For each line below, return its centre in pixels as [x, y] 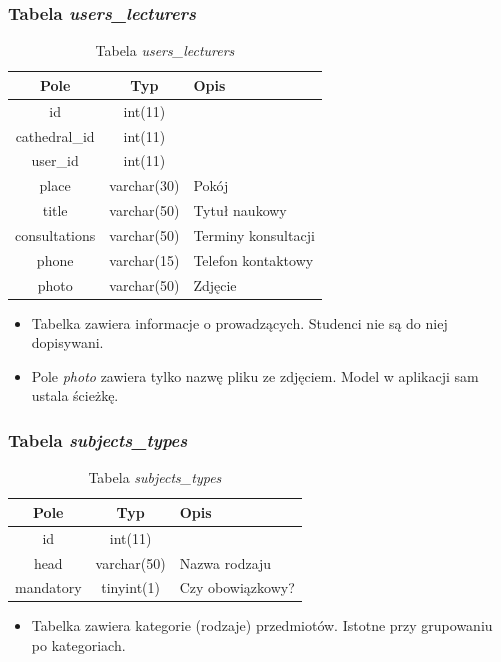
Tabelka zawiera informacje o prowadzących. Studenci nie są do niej [239, 322]
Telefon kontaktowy [253, 259]
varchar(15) [144, 259]
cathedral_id [55, 135]
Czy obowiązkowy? [237, 587]
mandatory [48, 587]
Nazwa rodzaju [225, 562]
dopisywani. [67, 342]
